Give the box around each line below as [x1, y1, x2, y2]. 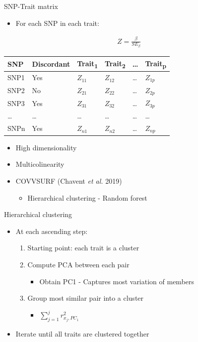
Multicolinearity [15, 159, 65, 169]
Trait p [145, 58, 166, 70]
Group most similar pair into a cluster [27, 293, 144, 303]
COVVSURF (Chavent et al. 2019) [15, 175, 122, 186]
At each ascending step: [15, 226, 88, 236]
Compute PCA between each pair [27, 259, 130, 269]
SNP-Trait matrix [4, 1, 58, 11]
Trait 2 [104, 58, 126, 70]
